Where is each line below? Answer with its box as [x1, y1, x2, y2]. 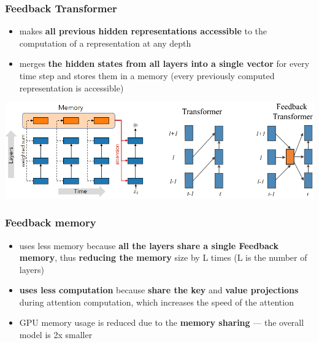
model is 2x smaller [19, 328, 93, 341]
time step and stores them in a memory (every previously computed [19, 69, 275, 82]
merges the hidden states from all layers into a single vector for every [19, 57, 310, 70]
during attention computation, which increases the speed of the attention [19, 295, 294, 308]
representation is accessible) [19, 81, 124, 94]
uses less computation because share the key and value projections [19, 283, 299, 296]
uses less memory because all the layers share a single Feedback [19, 239, 279, 252]
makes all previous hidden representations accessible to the [19, 25, 267, 37]
